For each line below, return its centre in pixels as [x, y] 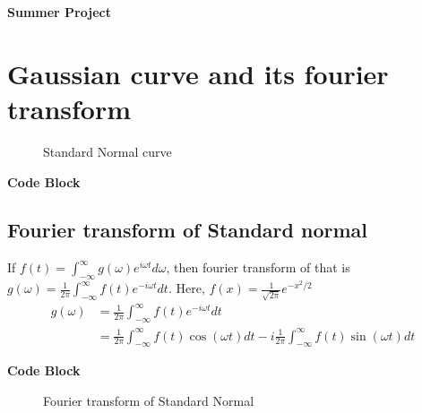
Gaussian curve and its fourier [198, 73]
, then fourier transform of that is [258, 267]
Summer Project [59, 12]
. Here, [186, 288]
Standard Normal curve [108, 151]
